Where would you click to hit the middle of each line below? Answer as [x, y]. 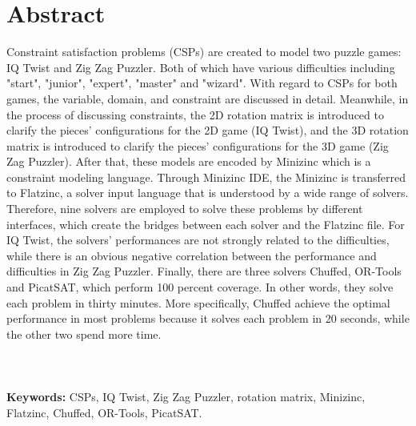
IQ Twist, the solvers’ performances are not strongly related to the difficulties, [198, 240]
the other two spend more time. [84, 334]
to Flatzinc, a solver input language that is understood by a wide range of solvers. [208, 193]
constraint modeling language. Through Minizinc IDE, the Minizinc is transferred [206, 177]
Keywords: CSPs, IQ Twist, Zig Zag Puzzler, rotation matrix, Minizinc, [186, 397]
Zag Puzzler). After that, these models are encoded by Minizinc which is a [189, 161]
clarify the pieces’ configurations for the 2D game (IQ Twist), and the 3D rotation [208, 130]
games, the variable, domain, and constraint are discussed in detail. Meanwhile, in [208, 98]
